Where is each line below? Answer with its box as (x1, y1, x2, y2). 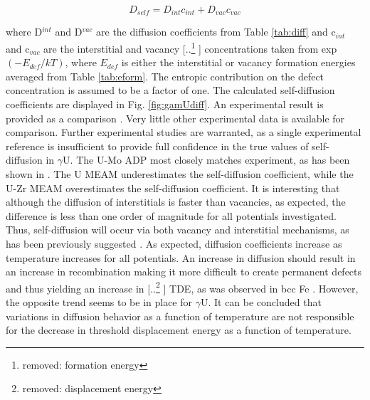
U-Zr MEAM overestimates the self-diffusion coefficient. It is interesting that (6, 180, 340, 195)
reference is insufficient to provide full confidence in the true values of (6, 138, 309, 153)
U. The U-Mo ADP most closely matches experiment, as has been (63, 152, 350, 167)
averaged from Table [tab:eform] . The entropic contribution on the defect (6, 68, 324, 83)
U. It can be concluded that (200, 295, 322, 310)
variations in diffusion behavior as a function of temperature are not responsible (6, 308, 354, 323)
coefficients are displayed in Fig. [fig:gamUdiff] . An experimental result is (6, 97, 324, 112)
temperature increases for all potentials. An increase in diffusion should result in (6, 250, 356, 265)
